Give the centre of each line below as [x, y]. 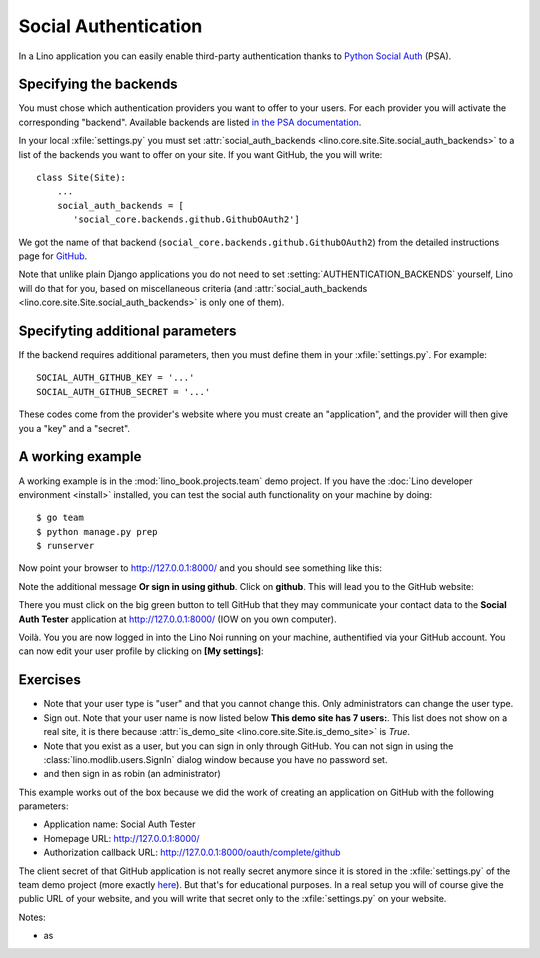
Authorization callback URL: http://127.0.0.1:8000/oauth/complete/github [192, 852]
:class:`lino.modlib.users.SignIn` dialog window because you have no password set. [215, 759]
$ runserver [65, 546]
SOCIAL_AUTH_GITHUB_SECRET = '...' [123, 391]
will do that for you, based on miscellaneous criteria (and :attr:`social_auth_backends [193, 288]
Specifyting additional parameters [127, 330]
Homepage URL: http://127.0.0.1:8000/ [121, 838]
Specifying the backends [98, 84]
